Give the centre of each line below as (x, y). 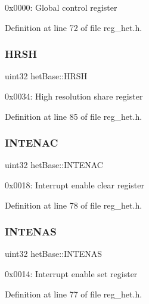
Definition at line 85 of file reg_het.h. (74, 116)
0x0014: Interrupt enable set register (71, 274)
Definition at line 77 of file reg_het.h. (74, 294)
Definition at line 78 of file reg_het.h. (74, 205)
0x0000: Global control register (61, 7)
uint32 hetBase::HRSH (46, 76)
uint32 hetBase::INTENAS (54, 254)
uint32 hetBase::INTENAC (54, 165)
